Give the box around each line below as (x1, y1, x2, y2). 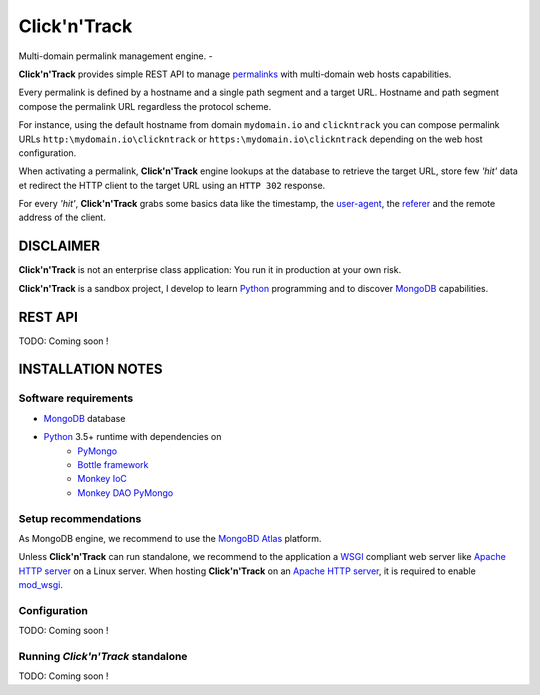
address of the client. (18, 211, 107, 224)
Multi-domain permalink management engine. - (18, 50, 214, 62)
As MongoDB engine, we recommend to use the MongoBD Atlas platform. (18, 532, 322, 544)
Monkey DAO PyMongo (77, 486, 174, 499)
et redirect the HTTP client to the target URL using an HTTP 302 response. (18, 179, 326, 191)
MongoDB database (43, 412, 126, 424)
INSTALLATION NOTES (18, 361, 164, 378)
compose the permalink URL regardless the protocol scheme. (18, 100, 272, 112)
